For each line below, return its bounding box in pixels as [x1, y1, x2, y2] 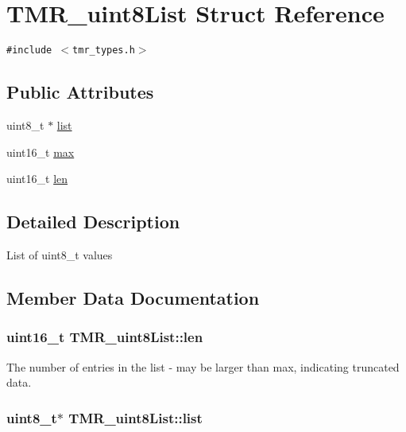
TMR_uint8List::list [68, 407, 203, 427]
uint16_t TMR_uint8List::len [6, 327, 203, 347]
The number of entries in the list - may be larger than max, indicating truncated [6, 358, 400, 375]
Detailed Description [6, 209, 180, 234]
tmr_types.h [72, 45, 135, 56]
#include [6, 45, 52, 56]
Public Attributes [6, 80, 154, 104]
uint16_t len [6, 170, 68, 187]
